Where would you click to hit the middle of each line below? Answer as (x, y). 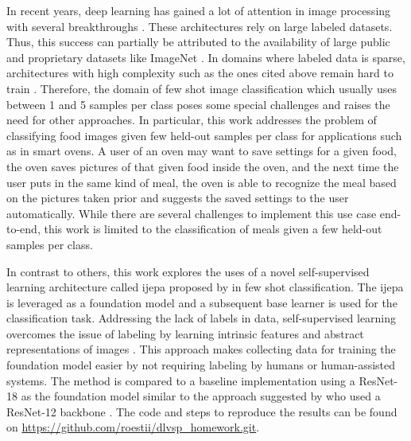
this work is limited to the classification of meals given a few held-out (213, 229)
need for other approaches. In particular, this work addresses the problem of (192, 120)
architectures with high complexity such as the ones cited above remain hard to (200, 73)
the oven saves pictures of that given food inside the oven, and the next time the (203, 166)
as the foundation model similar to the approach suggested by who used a (201, 396)
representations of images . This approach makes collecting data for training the (201, 349)
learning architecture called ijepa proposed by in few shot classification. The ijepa (205, 287)
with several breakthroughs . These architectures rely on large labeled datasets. (200, 26)
